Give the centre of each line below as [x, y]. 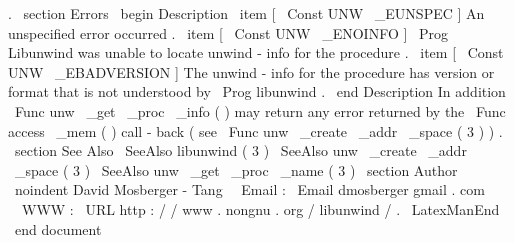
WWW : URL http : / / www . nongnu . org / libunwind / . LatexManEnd [260, 208]
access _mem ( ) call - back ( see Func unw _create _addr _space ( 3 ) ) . [255, 130]
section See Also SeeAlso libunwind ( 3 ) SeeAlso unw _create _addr [240, 150]
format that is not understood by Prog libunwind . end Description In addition [257, 91]
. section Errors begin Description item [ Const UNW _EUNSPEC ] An [246, 13]
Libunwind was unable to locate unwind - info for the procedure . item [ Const [256, 52]
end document [58, 228]
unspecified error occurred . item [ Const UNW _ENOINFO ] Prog [228, 32]
